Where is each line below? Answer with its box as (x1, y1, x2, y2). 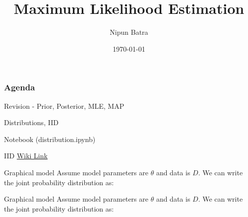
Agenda (4, 81, 35, 93)
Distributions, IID (4, 117, 59, 128)
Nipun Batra (110, 27, 148, 37)
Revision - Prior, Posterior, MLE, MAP (4, 100, 124, 111)
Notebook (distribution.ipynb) (4, 134, 96, 144)
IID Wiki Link (4, 150, 48, 161)
